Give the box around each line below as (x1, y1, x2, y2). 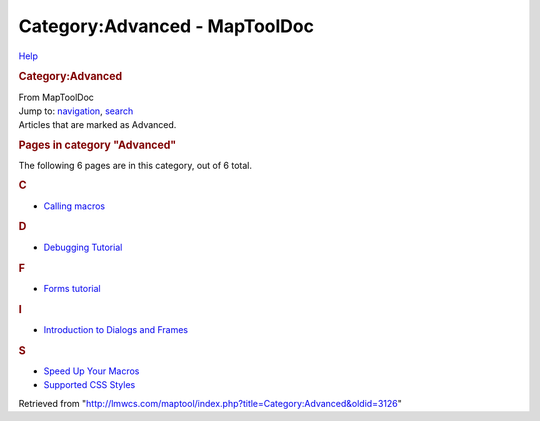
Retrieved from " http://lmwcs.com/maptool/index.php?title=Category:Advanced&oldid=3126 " (18, 397, 402, 409)
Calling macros (43, 200, 105, 212)
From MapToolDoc (18, 91, 95, 103)
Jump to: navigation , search (18, 105, 134, 117)
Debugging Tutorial (43, 241, 123, 253)
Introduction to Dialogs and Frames (43, 323, 189, 335)
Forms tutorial (43, 282, 101, 294)
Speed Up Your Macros (43, 365, 140, 377)
